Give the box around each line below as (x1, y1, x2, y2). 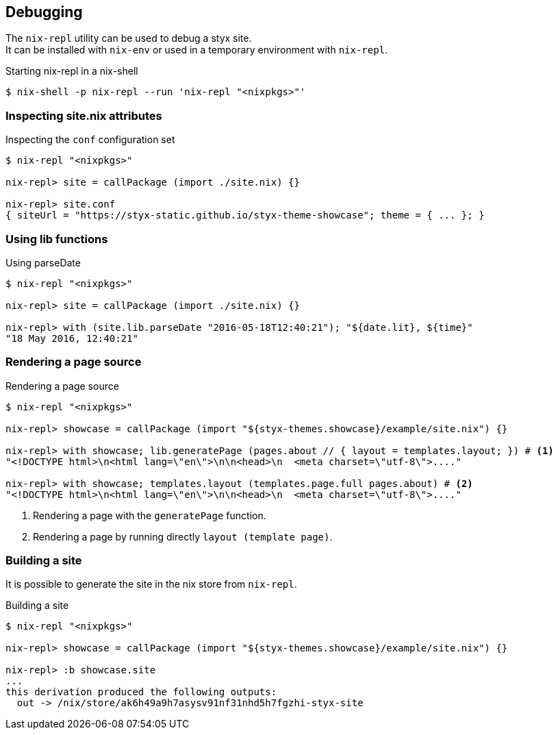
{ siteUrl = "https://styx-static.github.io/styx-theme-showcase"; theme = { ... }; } (5, 210, 485, 221)
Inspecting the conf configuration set (5, 134, 175, 146)
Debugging (5, 3, 83, 21)
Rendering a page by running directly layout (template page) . (33, 530, 333, 543)
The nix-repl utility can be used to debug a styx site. (5, 32, 252, 45)
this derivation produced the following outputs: (5, 686, 277, 698)
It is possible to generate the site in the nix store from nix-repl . (5, 578, 297, 590)
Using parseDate (5, 256, 81, 269)
